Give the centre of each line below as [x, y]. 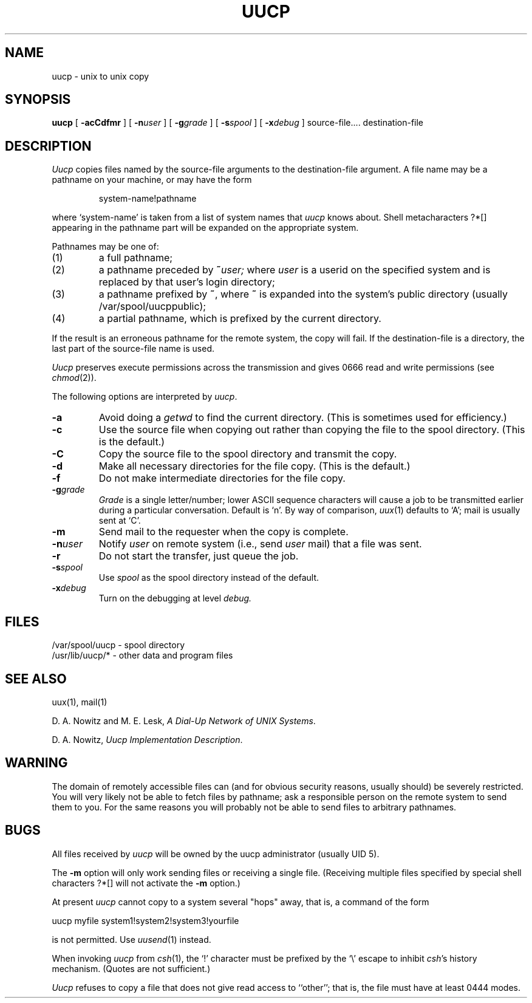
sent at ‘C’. [120, 521]
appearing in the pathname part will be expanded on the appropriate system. [205, 228]
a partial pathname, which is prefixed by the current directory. [240, 319]
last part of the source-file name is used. [133, 349]
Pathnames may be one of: [105, 247]
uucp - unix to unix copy [101, 76]
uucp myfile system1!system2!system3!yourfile [145, 920]
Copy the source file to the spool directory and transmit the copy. [248, 454]
